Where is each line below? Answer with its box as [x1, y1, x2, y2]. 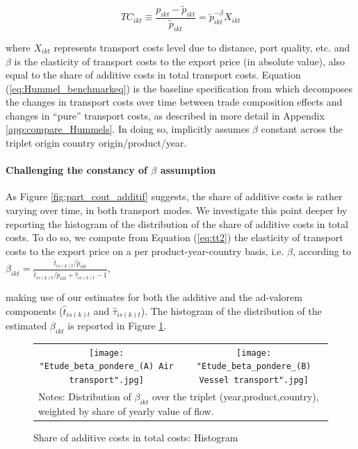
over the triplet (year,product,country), [152, 389, 319, 403]
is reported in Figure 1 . [67, 318, 167, 333]
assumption [160, 163, 216, 177]
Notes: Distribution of [38, 389, 131, 403]
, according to [292, 243, 351, 258]
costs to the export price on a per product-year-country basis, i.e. [6, 243, 284, 258]
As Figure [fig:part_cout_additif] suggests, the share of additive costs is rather [6, 189, 343, 204]
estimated [6, 318, 47, 333]
